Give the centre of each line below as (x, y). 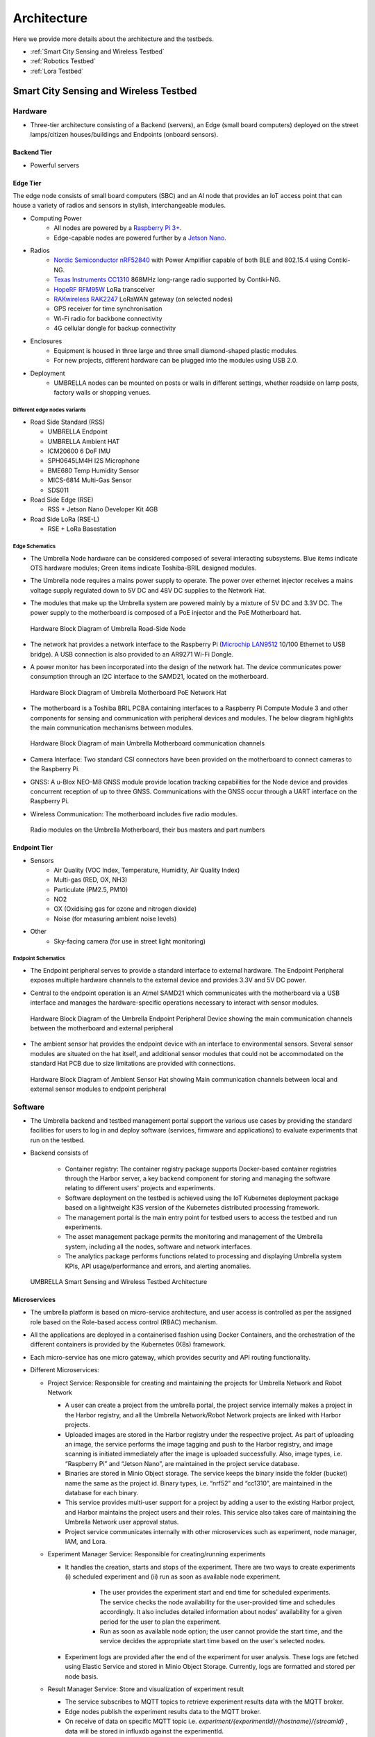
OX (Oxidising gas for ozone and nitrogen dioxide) (125, 909)
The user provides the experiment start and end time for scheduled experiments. (215, 1592)
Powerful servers (55, 165)
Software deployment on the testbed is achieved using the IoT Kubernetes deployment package (202, 1198)
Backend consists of (59, 1153)
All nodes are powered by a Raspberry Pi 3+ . (118, 228)
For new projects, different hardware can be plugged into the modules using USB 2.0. (176, 361)
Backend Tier (32, 152)
